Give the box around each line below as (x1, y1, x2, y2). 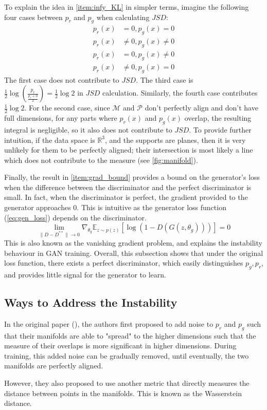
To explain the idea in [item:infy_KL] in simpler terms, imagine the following (4, 2, 249, 12)
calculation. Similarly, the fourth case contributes (102, 87, 258, 98)
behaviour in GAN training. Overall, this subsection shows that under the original (4, 247, 263, 258)
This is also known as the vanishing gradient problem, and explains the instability (4, 237, 262, 248)
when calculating (96, 11, 150, 22)
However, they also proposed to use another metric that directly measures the (4, 378, 250, 388)
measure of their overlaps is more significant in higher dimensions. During (4, 340, 237, 351)
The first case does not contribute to (4, 74, 119, 85)
